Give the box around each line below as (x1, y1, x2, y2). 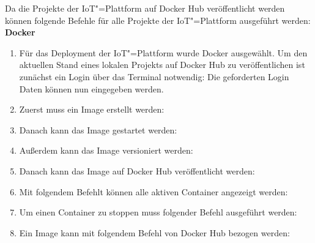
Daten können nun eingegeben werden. (19, 82, 164, 95)
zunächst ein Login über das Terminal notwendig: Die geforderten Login (19, 70, 289, 83)
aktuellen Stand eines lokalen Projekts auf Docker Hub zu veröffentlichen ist (19, 58, 305, 71)
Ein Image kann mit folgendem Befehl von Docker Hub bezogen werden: (19, 226, 290, 239)
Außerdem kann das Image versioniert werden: (19, 144, 193, 157)
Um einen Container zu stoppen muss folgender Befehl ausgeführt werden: (19, 206, 297, 219)
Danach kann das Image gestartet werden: (19, 123, 177, 136)
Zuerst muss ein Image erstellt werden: (19, 103, 165, 116)
